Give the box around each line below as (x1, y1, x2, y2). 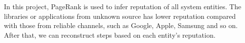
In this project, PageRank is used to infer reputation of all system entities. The (4, 1, 242, 11)
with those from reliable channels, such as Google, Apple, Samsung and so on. (4, 20, 238, 30)
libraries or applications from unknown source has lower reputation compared (4, 11, 236, 21)
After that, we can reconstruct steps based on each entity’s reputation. (4, 29, 216, 40)
